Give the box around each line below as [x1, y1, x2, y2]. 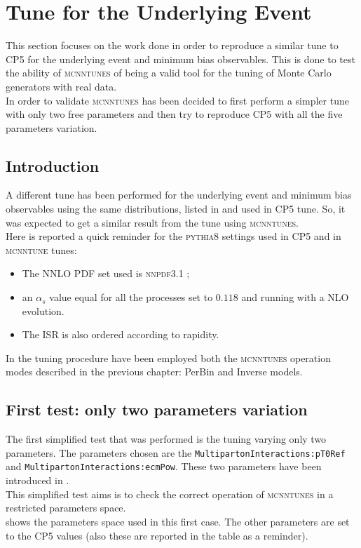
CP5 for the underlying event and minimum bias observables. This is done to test [6, 51, 355, 66]
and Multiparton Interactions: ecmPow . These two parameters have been [6, 459, 322, 474]
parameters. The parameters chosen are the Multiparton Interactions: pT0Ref [6, 445, 346, 460]
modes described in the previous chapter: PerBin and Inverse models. [6, 364, 303, 379]
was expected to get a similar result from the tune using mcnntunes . [6, 215, 299, 229]
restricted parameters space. [6, 500, 126, 515]
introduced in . [6, 473, 69, 488]
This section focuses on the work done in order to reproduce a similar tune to [6, 38, 339, 53]
